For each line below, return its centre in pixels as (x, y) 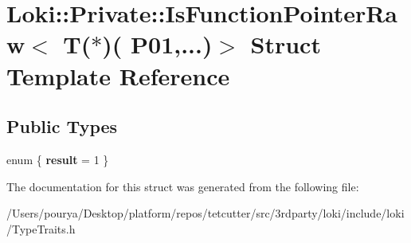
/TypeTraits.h (41, 228)
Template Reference (118, 75)
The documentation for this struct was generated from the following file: (183, 186)
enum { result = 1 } (58, 159)
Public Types (62, 126)
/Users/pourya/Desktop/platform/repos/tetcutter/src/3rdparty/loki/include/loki (205, 213)
